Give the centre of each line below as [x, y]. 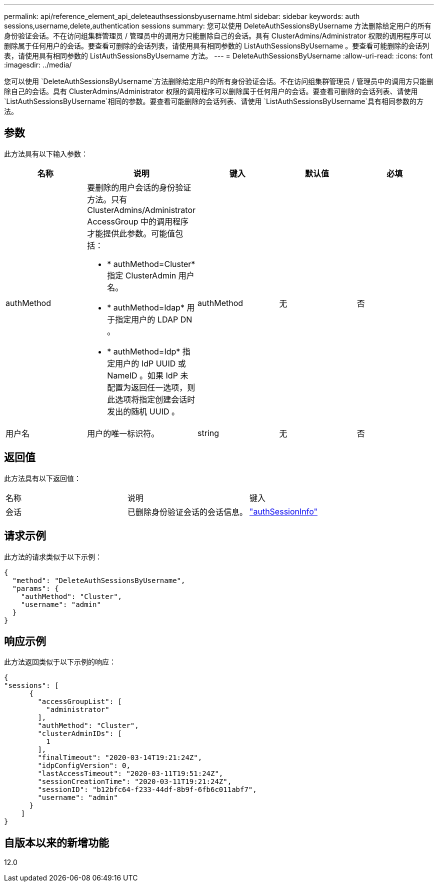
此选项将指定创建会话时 [151, 399]
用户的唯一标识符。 [123, 433]
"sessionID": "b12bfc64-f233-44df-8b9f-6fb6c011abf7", [147, 790]
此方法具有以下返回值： [42, 478]
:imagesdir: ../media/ [38, 65]
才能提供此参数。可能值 [131, 233]
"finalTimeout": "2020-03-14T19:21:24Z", [120, 758]
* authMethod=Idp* [144, 351]
